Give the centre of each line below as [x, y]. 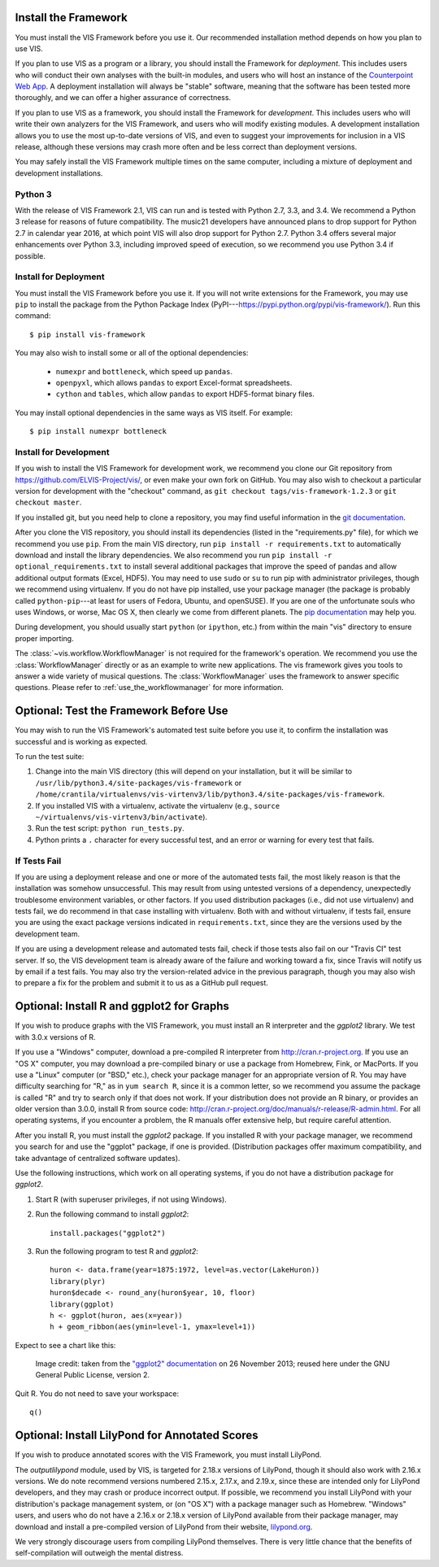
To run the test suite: [50, 757]
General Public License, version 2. [93, 1375]
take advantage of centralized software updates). [98, 1158]
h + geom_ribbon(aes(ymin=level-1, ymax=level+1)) [153, 1327]
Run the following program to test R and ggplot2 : [117, 1251]
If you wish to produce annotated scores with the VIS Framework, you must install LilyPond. [168, 1455]
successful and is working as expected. [81, 741]
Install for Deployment [60, 277]
